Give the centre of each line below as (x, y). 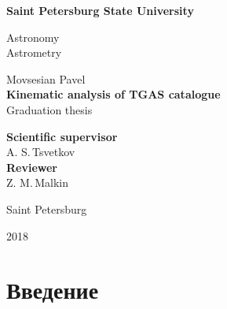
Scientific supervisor (62, 136)
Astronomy (33, 37)
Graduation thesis (49, 109)
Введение (53, 290)
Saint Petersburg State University (100, 10)
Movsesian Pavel (46, 78)
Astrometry (34, 52)
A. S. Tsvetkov (41, 152)
